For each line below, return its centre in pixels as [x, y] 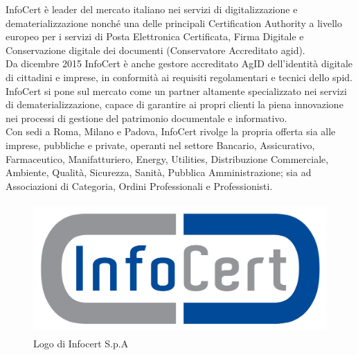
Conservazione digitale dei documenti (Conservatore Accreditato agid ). [155, 50]
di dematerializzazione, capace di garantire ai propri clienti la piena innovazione [174, 104]
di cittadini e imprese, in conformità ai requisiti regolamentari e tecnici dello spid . [179, 77]
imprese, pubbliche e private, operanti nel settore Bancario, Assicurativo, [160, 145]
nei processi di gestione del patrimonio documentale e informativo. [146, 118]
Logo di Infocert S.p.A [81, 343]
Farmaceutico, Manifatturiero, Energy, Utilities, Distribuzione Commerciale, [167, 158]
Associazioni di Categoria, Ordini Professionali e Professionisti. [139, 185]
